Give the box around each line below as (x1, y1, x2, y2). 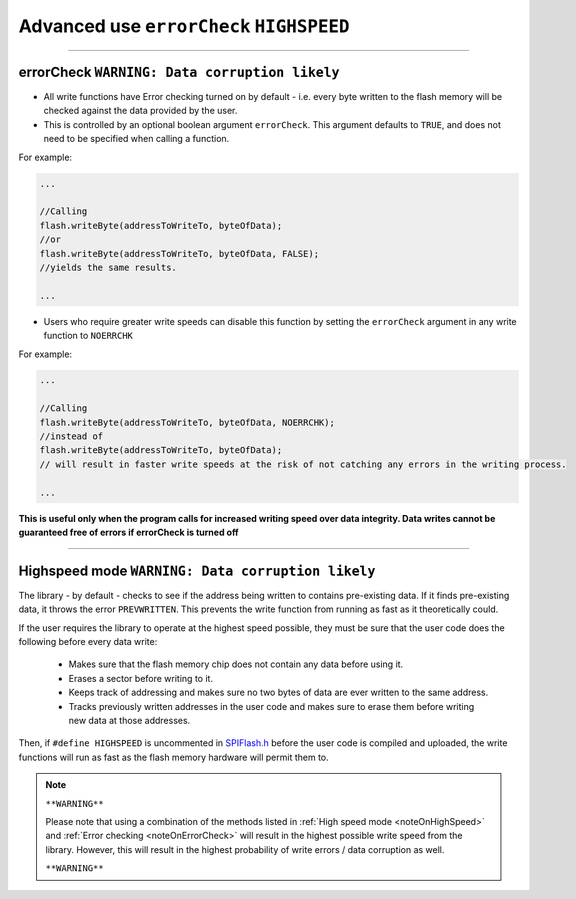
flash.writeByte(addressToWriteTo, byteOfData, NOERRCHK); (39, 416, 335, 428)
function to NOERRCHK (43, 330, 134, 342)
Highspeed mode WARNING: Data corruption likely (18, 562, 376, 579)
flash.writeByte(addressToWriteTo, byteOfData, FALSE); (39, 248, 320, 259)
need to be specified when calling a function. (43, 133, 230, 145)
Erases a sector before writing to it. (68, 672, 214, 684)
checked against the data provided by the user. (43, 105, 238, 117)
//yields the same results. (39, 261, 177, 273)
